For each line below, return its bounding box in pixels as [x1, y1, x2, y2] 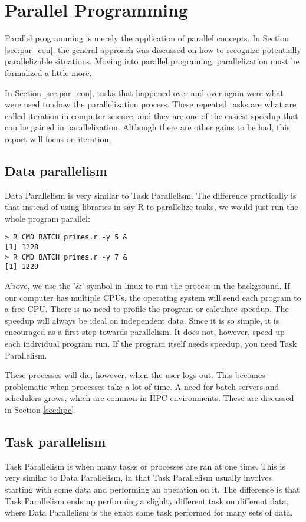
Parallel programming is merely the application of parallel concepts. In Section [5, 32, 289, 44]
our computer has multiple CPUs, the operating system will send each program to [5, 291, 301, 303]
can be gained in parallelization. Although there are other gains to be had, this [5, 121, 290, 133]
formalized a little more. [5, 66, 92, 78]
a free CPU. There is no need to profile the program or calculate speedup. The [5, 303, 289, 315]
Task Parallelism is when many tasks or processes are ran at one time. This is [5, 459, 285, 472]
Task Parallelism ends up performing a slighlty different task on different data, [5, 494, 289, 507]
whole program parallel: [5, 212, 90, 224]
